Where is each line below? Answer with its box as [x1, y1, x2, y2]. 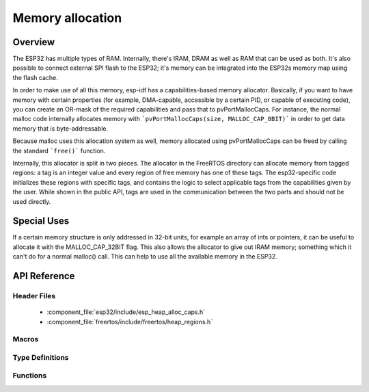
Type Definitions [12, 352, 69, 362]
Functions [12, 371, 47, 380]
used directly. [12, 197, 51, 205]
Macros [12, 335, 39, 344]
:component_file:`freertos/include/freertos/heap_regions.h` [46, 317, 213, 326]
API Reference [12, 270, 75, 282]
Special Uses [12, 215, 70, 227]
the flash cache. [12, 73, 58, 81]
